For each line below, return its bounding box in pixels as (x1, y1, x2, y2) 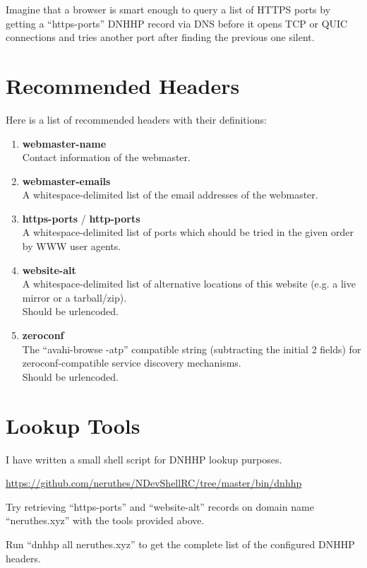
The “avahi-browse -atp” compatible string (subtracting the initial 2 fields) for (22, 341, 361, 356)
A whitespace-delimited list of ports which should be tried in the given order (22, 225, 354, 239)
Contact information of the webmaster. (22, 150, 191, 165)
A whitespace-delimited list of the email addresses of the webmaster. (22, 187, 318, 202)
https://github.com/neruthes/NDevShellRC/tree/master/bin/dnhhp (6, 475, 302, 490)
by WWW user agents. (22, 239, 121, 254)
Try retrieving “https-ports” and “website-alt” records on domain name (6, 499, 314, 514)
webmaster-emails (22, 173, 111, 188)
